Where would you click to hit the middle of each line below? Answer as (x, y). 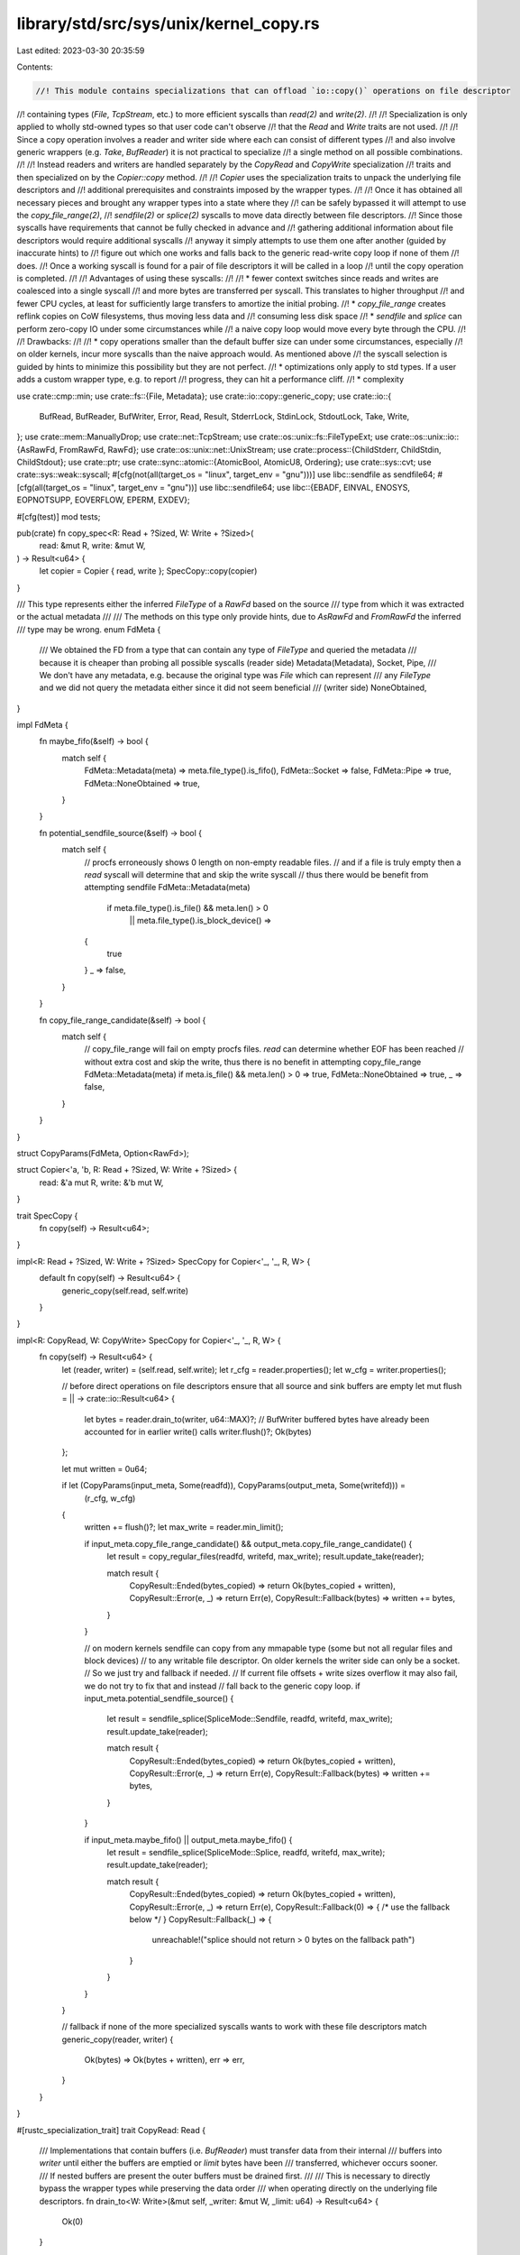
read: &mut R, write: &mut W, (92, 546)
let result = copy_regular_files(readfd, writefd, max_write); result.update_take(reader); (265, 1557)
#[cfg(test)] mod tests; (59, 516)
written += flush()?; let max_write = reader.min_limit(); (184, 1527)
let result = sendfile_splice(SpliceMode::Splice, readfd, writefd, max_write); (246, 1852)
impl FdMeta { (43, 725)
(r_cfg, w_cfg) (110, 1498)
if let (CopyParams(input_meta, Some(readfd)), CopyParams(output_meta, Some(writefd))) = (233, 1486)
